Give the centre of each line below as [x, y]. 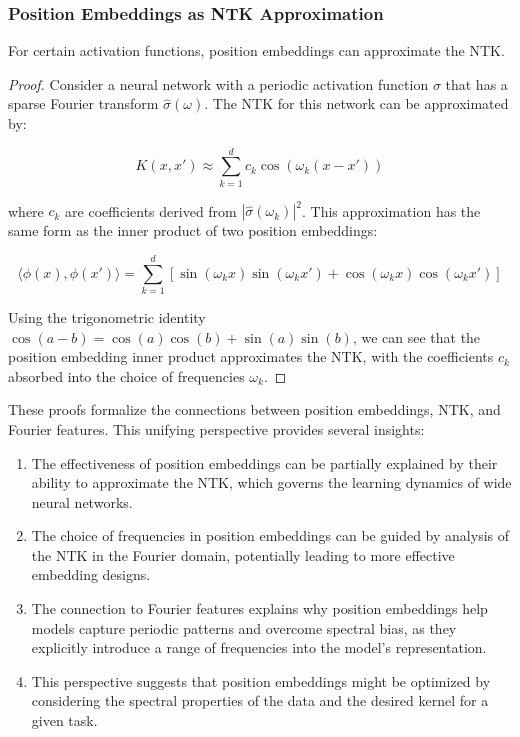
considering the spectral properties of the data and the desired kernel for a [260, 700]
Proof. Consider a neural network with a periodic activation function [218, 83]
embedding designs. [91, 574]
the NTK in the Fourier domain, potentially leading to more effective [243, 554]
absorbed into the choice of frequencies [126, 375]
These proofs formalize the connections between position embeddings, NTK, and [254, 409]
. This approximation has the [391, 210]
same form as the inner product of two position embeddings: [193, 230]
